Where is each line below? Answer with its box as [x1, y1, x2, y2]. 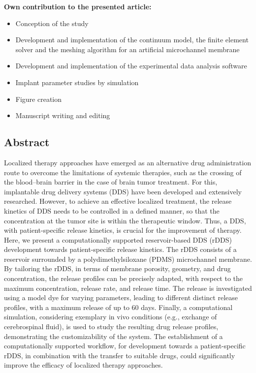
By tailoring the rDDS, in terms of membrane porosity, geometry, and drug [4, 263, 231, 274]
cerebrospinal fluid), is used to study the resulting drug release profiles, [4, 321, 219, 332]
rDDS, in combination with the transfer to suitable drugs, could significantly [4, 350, 235, 360]
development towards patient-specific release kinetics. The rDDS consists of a [4, 244, 237, 254]
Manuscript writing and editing [15, 110, 110, 121]
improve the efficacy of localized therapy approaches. [4, 360, 163, 370]
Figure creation [15, 93, 62, 104]
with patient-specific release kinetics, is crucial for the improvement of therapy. [4, 225, 242, 235]
